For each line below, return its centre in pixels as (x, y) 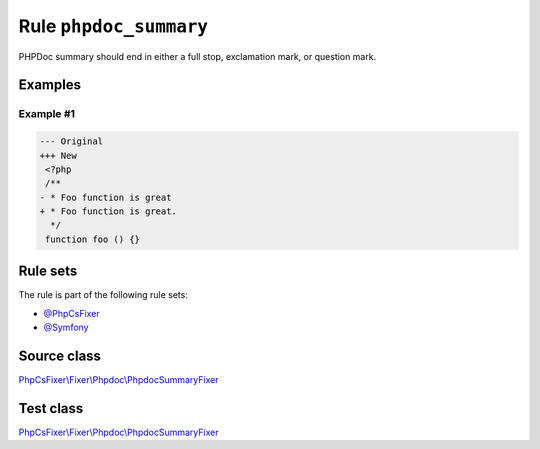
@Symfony (66, 327)
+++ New (58, 155)
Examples (50, 85)
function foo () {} (92, 239)
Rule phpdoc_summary (113, 26)
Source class (60, 355)
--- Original (71, 141)
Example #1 (46, 114)
